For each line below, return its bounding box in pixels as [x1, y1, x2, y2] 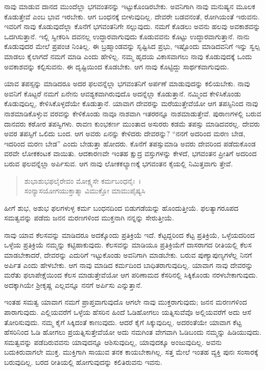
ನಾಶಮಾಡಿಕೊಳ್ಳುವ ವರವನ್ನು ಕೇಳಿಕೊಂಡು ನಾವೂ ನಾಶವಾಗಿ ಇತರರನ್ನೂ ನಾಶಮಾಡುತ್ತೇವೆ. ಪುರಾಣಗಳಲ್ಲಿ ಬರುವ [4, 108, 261, 118]
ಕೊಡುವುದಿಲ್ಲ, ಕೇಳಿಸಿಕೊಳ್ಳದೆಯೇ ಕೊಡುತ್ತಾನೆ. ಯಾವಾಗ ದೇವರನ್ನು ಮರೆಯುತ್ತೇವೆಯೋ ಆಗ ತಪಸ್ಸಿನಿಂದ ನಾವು [4, 98, 258, 109]
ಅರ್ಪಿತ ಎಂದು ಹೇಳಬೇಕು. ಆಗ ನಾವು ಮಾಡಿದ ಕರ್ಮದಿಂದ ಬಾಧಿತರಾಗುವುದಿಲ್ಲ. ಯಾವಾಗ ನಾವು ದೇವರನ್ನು [4, 259, 253, 270]
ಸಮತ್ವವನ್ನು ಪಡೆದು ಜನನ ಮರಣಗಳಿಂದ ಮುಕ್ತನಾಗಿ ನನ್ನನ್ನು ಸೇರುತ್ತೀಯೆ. [4, 212, 174, 223]
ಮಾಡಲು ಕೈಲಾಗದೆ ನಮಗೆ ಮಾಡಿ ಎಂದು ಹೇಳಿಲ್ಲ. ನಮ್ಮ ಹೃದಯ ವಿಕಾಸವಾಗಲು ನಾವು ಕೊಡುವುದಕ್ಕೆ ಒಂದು [4, 51, 252, 61]
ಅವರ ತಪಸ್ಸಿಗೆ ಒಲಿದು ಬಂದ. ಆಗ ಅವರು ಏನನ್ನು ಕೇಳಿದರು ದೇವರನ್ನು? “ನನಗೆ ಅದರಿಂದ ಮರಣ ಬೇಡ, [4, 128, 246, 139]
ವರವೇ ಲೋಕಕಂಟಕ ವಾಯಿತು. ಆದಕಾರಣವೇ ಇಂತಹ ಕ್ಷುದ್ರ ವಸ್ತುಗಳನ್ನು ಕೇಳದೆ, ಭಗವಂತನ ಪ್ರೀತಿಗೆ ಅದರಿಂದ [4, 148, 257, 159]
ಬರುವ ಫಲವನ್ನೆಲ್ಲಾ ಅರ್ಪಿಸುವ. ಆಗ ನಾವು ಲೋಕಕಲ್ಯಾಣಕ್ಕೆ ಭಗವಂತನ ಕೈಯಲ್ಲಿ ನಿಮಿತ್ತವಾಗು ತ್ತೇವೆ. [4, 158, 233, 168]
